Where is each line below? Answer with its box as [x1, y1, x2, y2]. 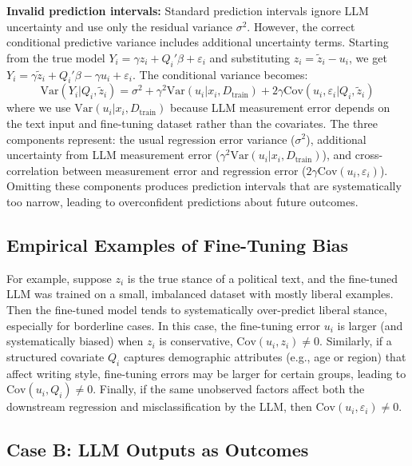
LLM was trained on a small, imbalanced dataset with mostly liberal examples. [6, 285, 394, 302]
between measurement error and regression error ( [62, 161, 307, 178]
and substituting [209, 49, 291, 66]
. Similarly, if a [319, 333, 392, 349]
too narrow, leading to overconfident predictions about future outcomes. [6, 193, 359, 209]
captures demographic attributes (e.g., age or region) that [123, 348, 406, 364]
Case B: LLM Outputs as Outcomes [6, 437, 309, 462]
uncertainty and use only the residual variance [6, 18, 233, 34]
